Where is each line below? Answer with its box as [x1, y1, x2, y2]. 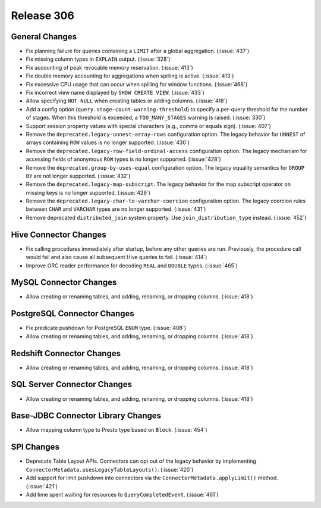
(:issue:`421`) [26, 482, 58, 490]
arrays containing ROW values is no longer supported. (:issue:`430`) [26, 139, 190, 146]
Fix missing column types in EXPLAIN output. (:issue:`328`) [26, 55, 171, 63]
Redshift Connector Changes [11, 348, 121, 359]
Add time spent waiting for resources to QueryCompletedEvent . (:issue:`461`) [26, 491, 219, 498]
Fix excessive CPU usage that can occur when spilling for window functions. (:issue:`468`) [26, 80, 248, 88]
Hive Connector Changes [11, 229, 106, 239]
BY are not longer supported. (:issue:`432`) [26, 172, 131, 179]
